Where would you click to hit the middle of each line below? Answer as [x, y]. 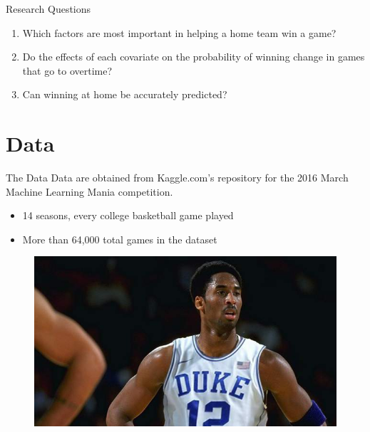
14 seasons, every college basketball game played [128, 215]
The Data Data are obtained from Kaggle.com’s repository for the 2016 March [177, 178]
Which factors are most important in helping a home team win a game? [179, 32]
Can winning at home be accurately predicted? [125, 94]
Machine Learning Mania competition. [89, 191]
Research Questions [48, 9]
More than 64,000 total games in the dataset [120, 239]
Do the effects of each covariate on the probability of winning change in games [194, 57]
